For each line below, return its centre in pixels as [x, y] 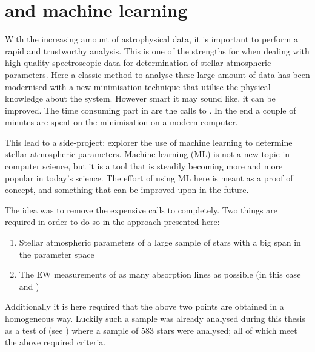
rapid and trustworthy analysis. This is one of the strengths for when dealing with [157, 51]
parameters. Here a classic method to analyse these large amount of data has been [157, 74]
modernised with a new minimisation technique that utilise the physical [138, 86]
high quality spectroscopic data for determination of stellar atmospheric [138, 63]
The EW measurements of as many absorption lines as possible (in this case [160, 274]
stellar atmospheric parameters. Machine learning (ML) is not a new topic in [148, 154]
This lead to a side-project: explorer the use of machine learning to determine [149, 142]
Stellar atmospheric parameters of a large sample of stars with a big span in [160, 242]
